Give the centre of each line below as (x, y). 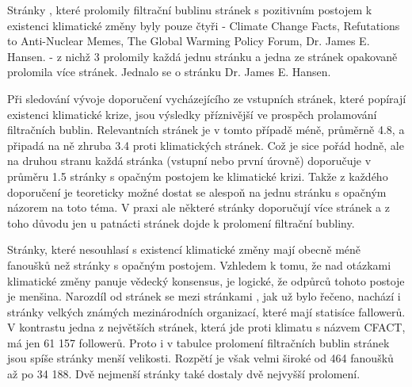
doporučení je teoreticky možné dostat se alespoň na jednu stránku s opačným (197, 192)
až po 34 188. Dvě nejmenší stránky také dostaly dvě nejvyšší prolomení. (184, 374)
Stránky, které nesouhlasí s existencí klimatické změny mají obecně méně (184, 249)
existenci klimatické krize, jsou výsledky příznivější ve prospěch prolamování (192, 114)
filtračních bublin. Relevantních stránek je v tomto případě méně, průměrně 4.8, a (206, 130)
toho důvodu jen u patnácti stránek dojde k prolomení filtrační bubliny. (181, 222)
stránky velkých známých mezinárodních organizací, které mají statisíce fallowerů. (206, 311)
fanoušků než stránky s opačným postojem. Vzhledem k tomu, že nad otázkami (199, 264)
